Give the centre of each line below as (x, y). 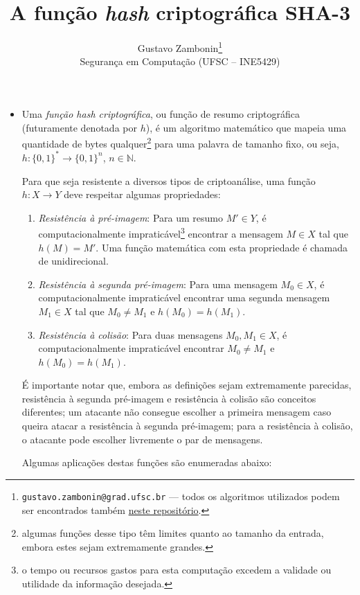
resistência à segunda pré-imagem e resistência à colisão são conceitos (169, 398)
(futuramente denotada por (79, 127)
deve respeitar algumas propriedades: (142, 194)
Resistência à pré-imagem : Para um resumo (130, 217)
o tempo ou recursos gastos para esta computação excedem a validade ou (177, 570)
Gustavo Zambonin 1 (180, 47)
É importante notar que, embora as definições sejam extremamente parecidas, (187, 385)
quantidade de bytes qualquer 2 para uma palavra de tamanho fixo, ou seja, (180, 142)
